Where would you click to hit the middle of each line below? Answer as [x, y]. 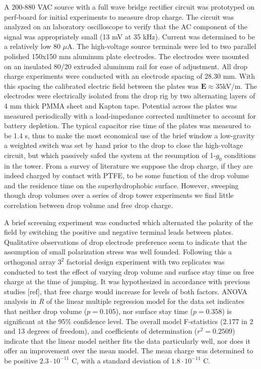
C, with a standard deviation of [120, 360]
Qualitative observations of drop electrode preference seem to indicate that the [125, 242]
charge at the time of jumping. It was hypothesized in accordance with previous [127, 281]
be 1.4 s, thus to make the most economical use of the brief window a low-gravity [129, 135]
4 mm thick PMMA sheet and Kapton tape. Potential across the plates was [121, 105]
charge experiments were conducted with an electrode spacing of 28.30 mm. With [130, 76]
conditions [240, 155]
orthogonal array [30, 262]
